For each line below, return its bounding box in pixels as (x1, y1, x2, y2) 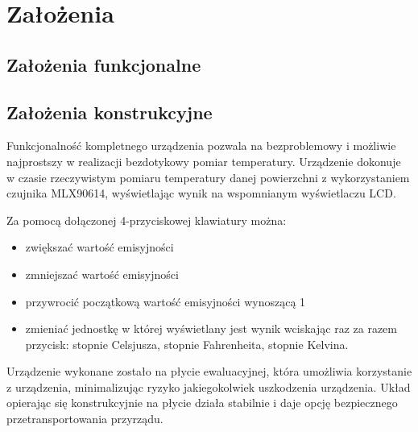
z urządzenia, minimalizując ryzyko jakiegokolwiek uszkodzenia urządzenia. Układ (6, 378, 411, 395)
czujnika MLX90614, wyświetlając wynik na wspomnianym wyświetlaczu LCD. (6, 185, 396, 201)
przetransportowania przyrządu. (6, 410, 163, 427)
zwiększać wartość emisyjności (25, 239, 174, 255)
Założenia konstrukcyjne (6, 99, 213, 124)
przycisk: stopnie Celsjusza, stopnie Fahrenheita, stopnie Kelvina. (25, 335, 349, 352)
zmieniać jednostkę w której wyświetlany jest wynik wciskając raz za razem (25, 320, 397, 337)
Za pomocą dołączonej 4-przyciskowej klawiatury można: (6, 211, 287, 228)
